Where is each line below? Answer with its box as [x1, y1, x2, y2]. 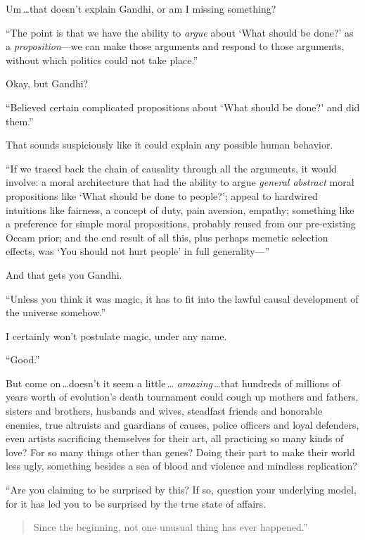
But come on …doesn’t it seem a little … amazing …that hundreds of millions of [6, 375, 340, 390]
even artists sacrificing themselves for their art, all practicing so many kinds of [6, 431, 344, 446]
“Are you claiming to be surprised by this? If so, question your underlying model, [6, 482, 357, 497]
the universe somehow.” [6, 305, 106, 320]
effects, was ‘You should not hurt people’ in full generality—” [6, 244, 270, 258]
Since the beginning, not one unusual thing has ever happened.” [33, 520, 308, 534]
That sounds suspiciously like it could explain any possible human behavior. [6, 137, 333, 152]
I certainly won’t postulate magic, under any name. [6, 328, 227, 343]
